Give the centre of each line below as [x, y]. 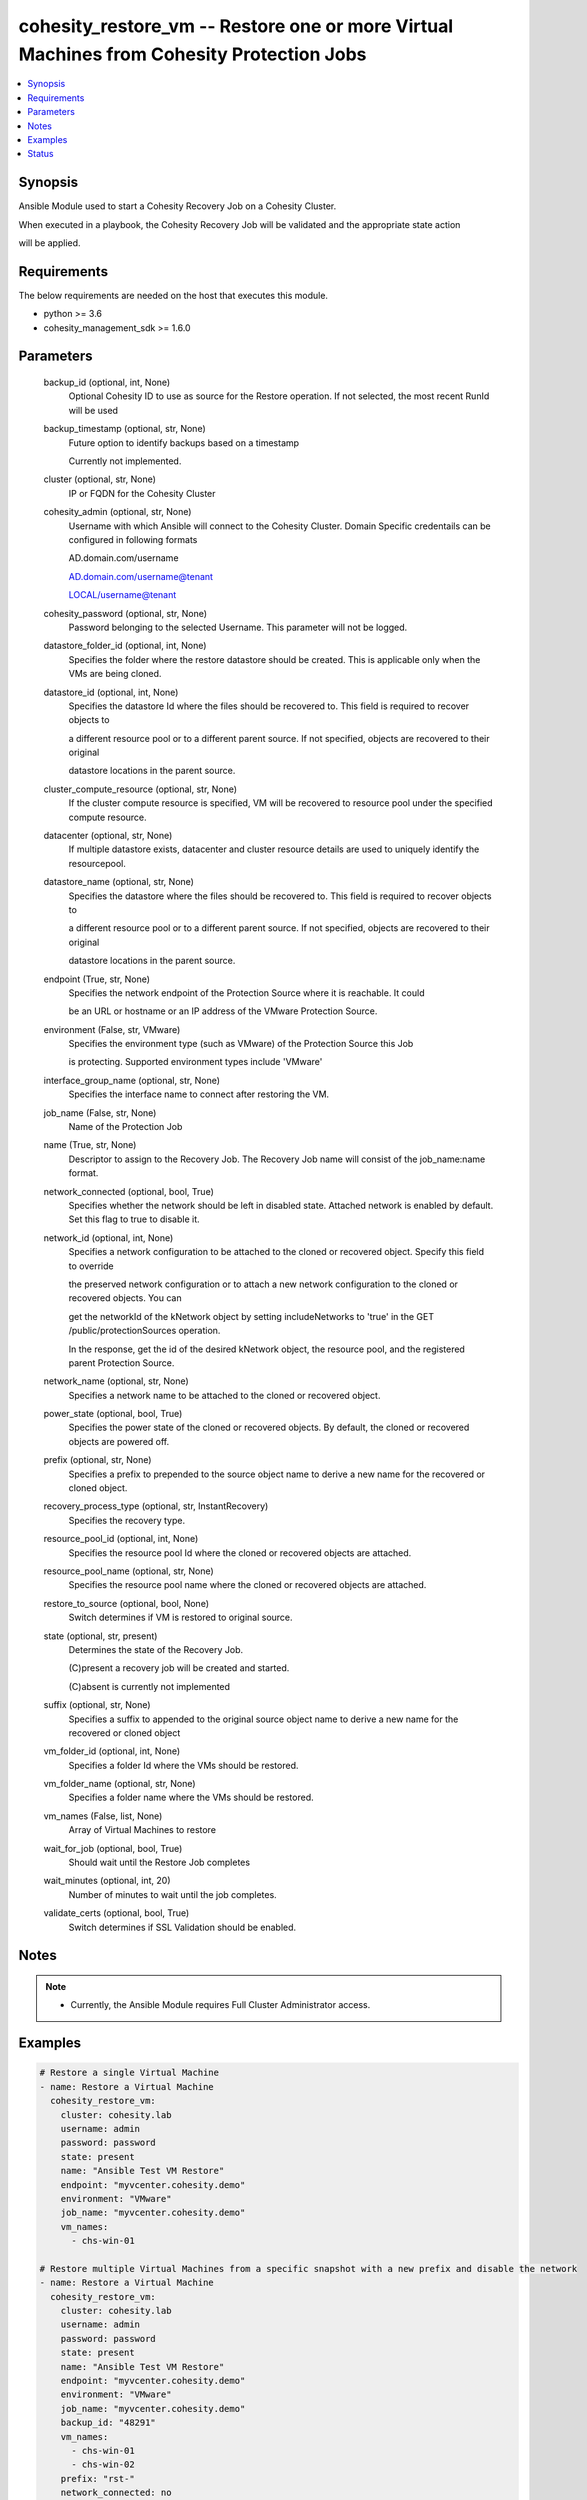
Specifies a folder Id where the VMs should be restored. [183, 1765]
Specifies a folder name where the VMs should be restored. [191, 1797]
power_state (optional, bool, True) [113, 1414]
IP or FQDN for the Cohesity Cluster [142, 493]
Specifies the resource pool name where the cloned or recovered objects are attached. [247, 1585]
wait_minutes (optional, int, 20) [107, 1881]
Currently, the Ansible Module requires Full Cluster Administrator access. [220, 2005]
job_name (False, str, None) [100, 1112]
